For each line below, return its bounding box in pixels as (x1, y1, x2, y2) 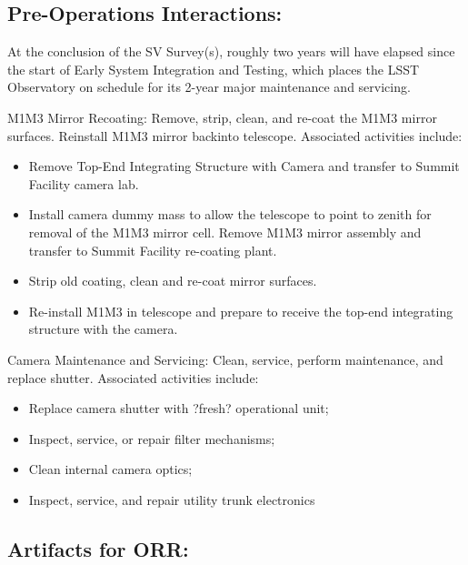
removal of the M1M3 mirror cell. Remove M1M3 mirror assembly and (28, 222, 422, 241)
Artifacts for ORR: (7, 534, 189, 562)
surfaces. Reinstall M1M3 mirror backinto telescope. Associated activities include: (7, 126, 463, 145)
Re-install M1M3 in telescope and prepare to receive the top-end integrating (28, 301, 453, 320)
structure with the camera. (28, 319, 178, 338)
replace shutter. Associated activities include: (7, 368, 259, 387)
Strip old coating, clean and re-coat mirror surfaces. (28, 271, 317, 290)
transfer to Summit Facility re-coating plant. (28, 240, 277, 259)
